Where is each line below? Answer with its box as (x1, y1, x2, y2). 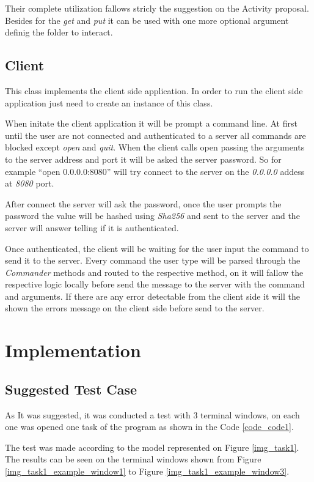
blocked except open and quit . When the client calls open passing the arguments (5, 141, 305, 154)
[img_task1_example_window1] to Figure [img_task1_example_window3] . (5, 465, 290, 478)
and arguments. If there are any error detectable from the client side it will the (5, 289, 301, 302)
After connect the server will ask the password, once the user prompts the (5, 197, 282, 210)
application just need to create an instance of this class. (5, 96, 213, 109)
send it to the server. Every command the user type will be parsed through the (5, 254, 301, 267)
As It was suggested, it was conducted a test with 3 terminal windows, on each (5, 408, 300, 421)
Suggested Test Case (5, 379, 137, 398)
